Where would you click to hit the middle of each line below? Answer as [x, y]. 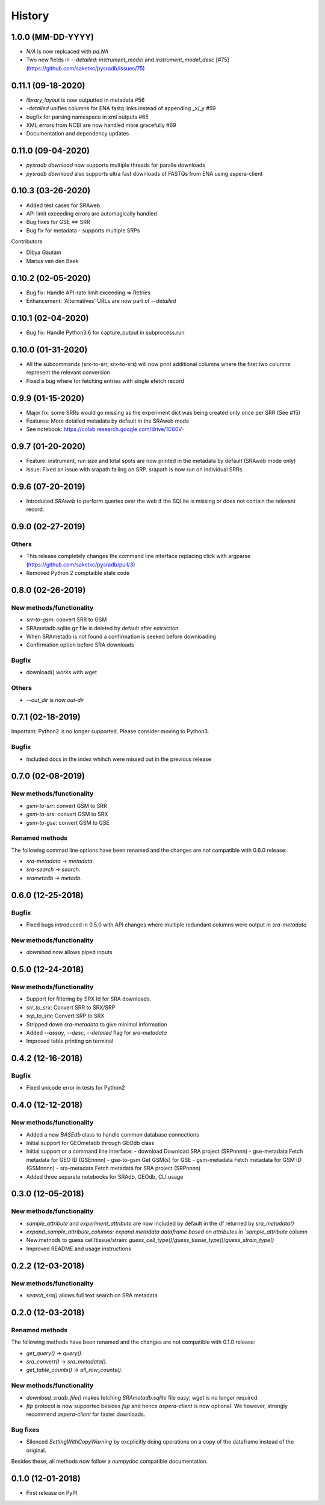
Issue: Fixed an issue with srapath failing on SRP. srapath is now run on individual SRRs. [135, 469]
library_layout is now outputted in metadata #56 [85, 100]
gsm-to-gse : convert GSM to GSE [68, 822]
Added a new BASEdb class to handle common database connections [113, 1134]
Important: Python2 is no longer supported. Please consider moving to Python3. [110, 731]
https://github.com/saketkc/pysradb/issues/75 [85, 68]
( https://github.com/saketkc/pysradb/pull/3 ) [81, 564]
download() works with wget [62, 672]
